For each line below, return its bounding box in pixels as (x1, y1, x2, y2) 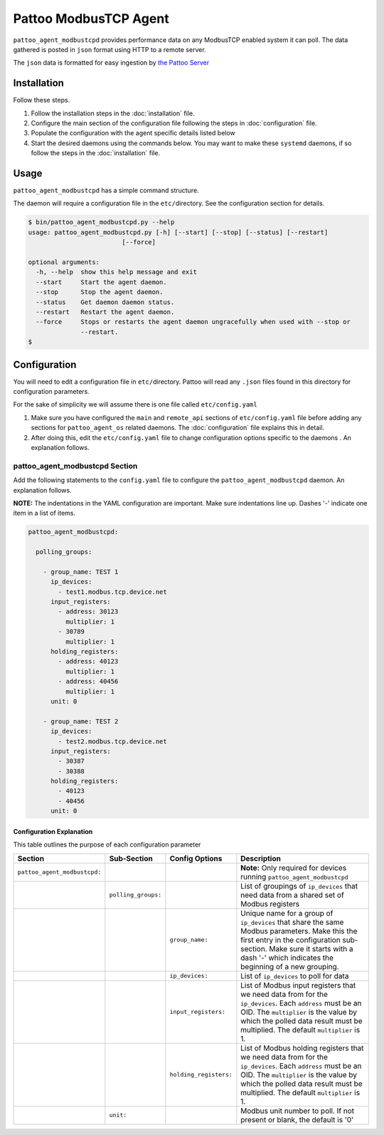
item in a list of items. (13, 509, 76, 518)
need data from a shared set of (240, 890, 344, 900)
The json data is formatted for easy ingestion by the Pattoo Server (13, 58, 210, 67)
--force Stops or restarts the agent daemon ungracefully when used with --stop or (36, 318, 351, 326)
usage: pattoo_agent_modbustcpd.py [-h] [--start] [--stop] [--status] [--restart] (28, 228, 329, 236)
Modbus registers (240, 899, 300, 909)
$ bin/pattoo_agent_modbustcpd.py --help (28, 218, 175, 226)
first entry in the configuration (240, 935, 341, 945)
